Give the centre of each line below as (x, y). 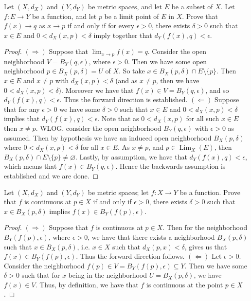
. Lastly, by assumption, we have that (131, 156)
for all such (203, 118)
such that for (41, 275)
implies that (22, 118)
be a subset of (192, 6)
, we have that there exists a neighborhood (151, 237)
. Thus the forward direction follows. (130, 256)
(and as (126, 80)
